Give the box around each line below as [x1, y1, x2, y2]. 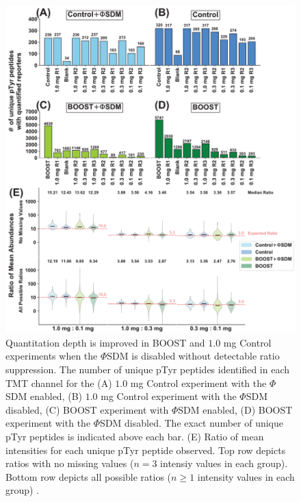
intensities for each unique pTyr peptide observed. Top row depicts [5, 442, 286, 457]
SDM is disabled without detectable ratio [107, 349, 280, 363]
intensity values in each [197, 469, 295, 484]
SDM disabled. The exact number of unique [100, 416, 283, 430]
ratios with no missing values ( [5, 456, 134, 470]
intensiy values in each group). [160, 456, 288, 470]
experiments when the [5, 349, 98, 363]
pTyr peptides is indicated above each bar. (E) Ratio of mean [5, 429, 264, 443]
